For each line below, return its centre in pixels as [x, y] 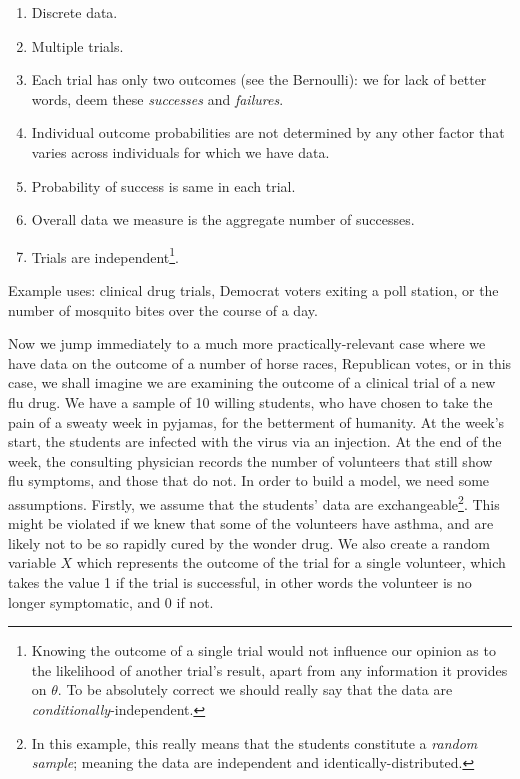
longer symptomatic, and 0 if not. [111, 601]
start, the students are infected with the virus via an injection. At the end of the [255, 441]
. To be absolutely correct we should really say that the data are [255, 689]
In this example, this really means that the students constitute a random [254, 742]
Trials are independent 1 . [105, 255]
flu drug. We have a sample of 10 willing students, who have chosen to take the [250, 401]
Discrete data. [74, 12]
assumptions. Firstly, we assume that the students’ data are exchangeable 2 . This [254, 502]
